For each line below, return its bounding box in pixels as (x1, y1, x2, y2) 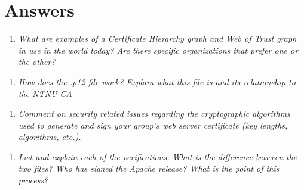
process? (18, 174, 48, 186)
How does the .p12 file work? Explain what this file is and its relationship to (18, 75, 296, 88)
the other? (18, 55, 56, 68)
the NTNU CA (18, 87, 72, 99)
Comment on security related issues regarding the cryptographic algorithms (18, 107, 290, 120)
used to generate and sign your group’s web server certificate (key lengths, (18, 119, 288, 131)
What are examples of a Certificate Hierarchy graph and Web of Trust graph (18, 32, 297, 45)
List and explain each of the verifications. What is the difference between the (18, 150, 297, 163)
